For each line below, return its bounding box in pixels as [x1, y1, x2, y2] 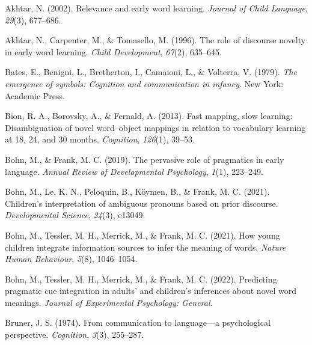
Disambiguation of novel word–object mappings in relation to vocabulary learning [5, 121, 306, 133]
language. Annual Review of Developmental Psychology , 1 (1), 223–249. [5, 165, 263, 177]
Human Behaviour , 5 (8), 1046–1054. [5, 252, 138, 265]
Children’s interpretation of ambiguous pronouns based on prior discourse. [5, 197, 278, 209]
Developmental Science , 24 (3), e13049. [5, 209, 145, 221]
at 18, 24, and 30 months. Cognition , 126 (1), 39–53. [5, 133, 195, 145]
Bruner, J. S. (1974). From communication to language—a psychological [5, 316, 271, 329]
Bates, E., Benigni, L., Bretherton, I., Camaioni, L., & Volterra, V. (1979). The [5, 66, 297, 78]
